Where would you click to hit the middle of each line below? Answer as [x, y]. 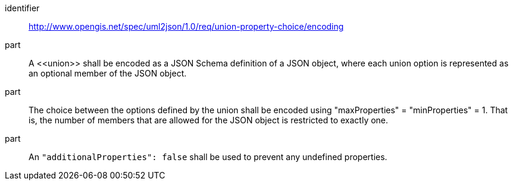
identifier [22, 8]
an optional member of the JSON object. [108, 73]
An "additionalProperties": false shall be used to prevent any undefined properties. [208, 157]
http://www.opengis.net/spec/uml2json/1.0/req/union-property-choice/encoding [186, 26]
